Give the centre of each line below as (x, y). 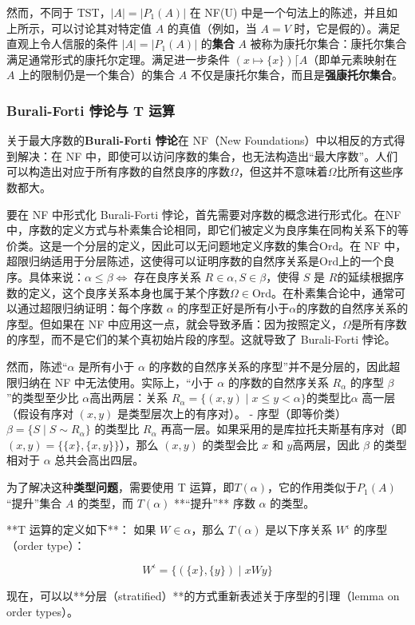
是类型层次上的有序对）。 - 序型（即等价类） (231, 413)
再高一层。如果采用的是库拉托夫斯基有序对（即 (284, 429)
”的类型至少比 (43, 398)
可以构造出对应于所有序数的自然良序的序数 (118, 171)
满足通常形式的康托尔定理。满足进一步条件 (118, 59)
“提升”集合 (34, 502)
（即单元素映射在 (352, 59)
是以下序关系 (299, 529)
